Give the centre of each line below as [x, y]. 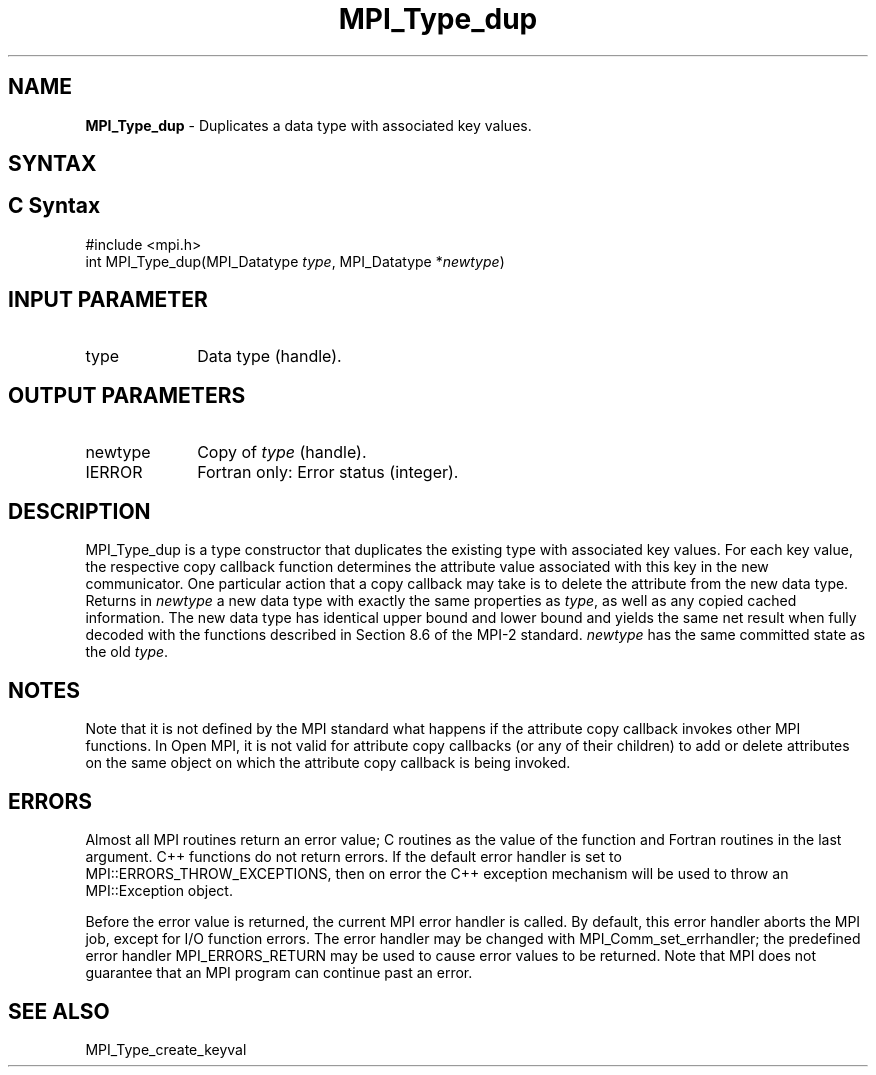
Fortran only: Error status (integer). [328, 471]
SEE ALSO [59, 1011]
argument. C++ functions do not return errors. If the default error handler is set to [353, 857]
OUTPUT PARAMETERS [127, 396]
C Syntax [54, 206]
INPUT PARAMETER [108, 300]
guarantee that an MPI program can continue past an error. [279, 973]
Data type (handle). [269, 355]
